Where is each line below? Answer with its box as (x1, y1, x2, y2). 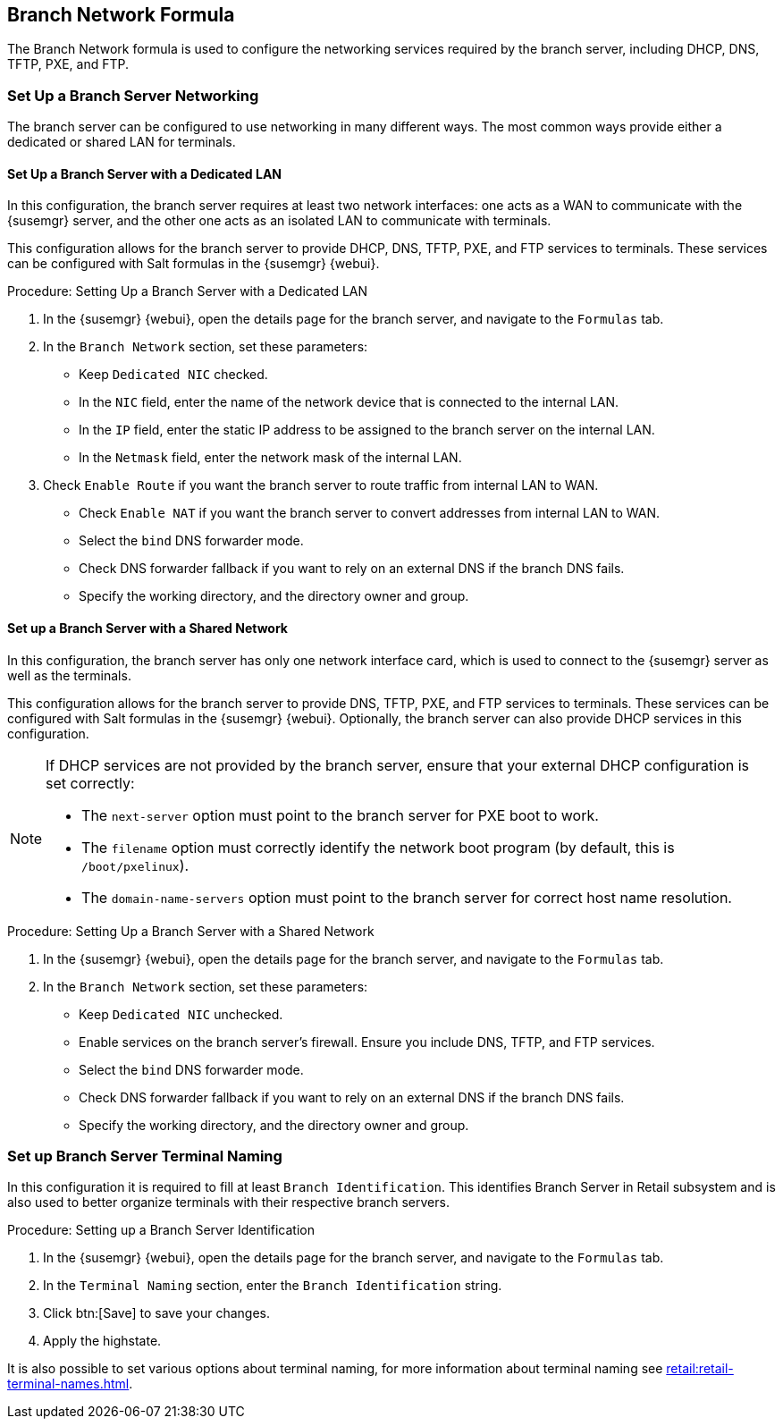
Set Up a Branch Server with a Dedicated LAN (7, 165, 282, 181)
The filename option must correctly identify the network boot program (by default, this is (81, 838, 675, 856)
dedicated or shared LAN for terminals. (7, 134, 236, 150)
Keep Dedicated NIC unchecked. (79, 1006, 283, 1022)
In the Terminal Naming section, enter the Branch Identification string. (43, 1278, 502, 1294)
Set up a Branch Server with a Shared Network (7, 620, 288, 636)
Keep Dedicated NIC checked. (79, 367, 268, 383)
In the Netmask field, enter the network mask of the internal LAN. (79, 450, 462, 466)
